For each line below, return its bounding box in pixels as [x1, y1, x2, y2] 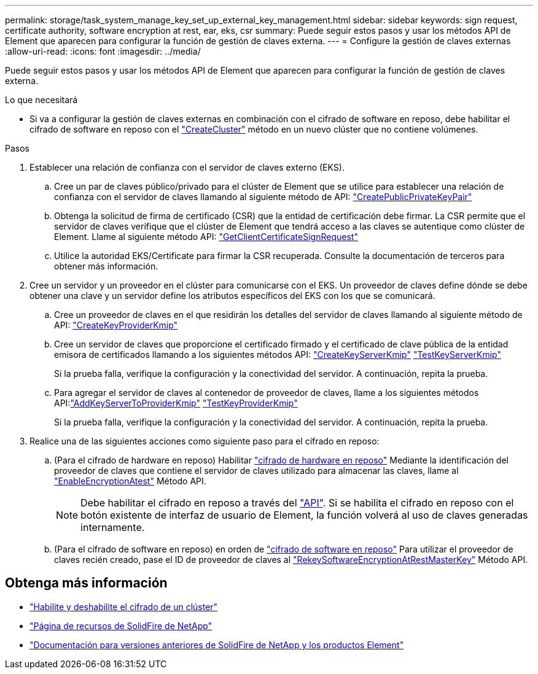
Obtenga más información [5, 575, 168, 591]
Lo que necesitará [5, 95, 78, 105]
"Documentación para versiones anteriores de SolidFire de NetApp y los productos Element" [29, 639, 404, 650]
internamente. [80, 521, 145, 533]
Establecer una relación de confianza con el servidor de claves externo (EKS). [29, 162, 345, 172]
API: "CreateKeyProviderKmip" [54, 320, 178, 330]
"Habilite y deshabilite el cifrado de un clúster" [29, 601, 218, 612]
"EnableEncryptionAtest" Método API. [54, 476, 206, 486]
